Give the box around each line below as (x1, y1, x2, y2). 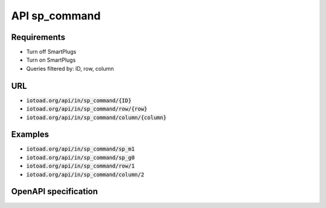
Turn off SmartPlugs (26, 48, 77, 56)
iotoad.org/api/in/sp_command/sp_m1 (26, 146, 135, 152)
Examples (11, 129, 50, 140)
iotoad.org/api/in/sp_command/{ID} (26, 97, 132, 104)
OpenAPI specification (11, 186, 98, 197)
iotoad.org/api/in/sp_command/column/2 (26, 171, 144, 178)
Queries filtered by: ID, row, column (26, 65, 114, 72)
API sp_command (11, 9, 101, 22)
